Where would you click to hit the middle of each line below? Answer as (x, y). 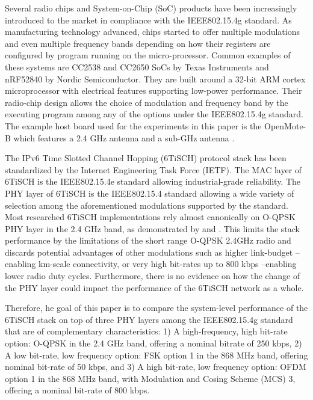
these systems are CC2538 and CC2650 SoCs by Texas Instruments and (137, 66)
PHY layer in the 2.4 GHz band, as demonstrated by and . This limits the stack (152, 228)
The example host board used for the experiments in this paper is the (133, 125)
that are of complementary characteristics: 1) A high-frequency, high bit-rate (146, 331)
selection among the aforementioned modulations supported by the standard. (147, 205)
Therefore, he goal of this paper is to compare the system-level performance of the (156, 308)
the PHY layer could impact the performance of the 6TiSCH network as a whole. (154, 287)
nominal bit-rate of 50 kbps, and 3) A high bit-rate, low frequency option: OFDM (156, 367)
